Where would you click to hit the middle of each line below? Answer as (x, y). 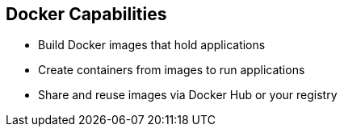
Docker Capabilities (86, 14)
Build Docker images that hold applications (152, 45)
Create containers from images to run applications (172, 70)
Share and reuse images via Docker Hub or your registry (188, 95)
